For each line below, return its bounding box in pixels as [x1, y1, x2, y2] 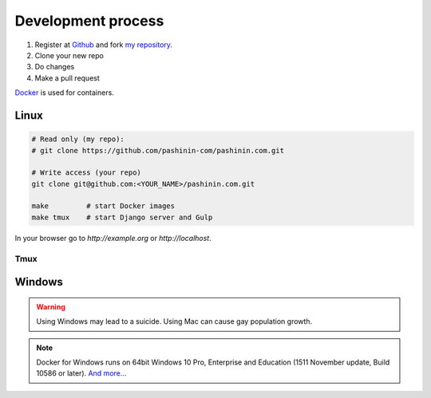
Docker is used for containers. [14, 88, 115, 97]
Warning [36, 301, 65, 311]
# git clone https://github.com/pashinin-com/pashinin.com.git [31, 146, 285, 155]
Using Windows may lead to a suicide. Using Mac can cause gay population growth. [36, 317, 313, 326]
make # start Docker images [31, 202, 176, 211]
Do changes [34, 62, 75, 72]
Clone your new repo [34, 50, 104, 60]
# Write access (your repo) [31, 168, 141, 177]
